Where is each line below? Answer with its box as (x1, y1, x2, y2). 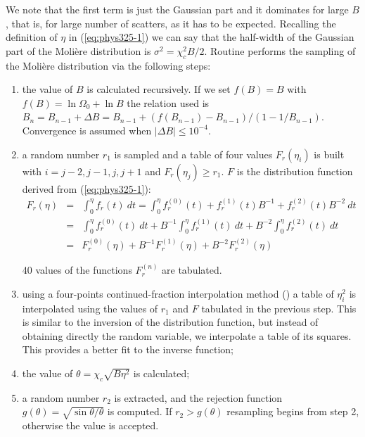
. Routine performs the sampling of (204, 43, 356, 58)
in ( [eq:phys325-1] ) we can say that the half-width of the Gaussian (68, 30, 354, 44)
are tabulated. (162, 262, 222, 277)
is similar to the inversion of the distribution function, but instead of (22, 315, 319, 329)
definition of (6, 30, 58, 44)
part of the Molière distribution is (6, 43, 151, 58)
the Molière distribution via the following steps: (6, 58, 211, 72)
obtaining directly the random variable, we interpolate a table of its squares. (22, 328, 352, 343)
